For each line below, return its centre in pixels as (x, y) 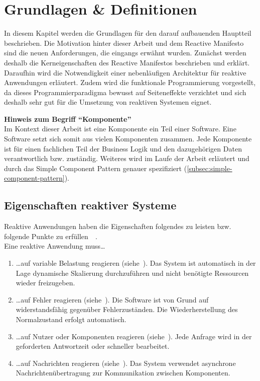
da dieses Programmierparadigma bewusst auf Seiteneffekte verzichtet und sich (125, 92)
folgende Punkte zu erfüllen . (51, 236)
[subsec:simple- (210, 168)
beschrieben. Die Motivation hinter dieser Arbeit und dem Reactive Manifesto (124, 43)
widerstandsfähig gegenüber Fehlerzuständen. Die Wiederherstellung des (127, 309)
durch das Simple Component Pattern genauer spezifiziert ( (96, 168)
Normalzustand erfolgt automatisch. (71, 319)
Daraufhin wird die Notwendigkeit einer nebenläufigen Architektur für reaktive (125, 72)
